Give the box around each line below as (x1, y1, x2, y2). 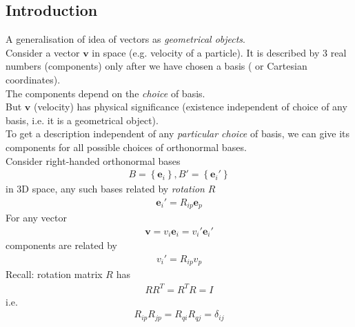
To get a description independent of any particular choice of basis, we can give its (6, 126, 350, 141)
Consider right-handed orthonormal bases (6, 153, 181, 168)
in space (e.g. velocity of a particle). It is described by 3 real (92, 45, 347, 59)
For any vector (6, 210, 67, 225)
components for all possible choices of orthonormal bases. (6, 139, 247, 154)
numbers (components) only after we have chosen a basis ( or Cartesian (6, 59, 307, 73)
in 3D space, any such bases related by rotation (6, 181, 205, 196)
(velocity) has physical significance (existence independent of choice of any (33, 99, 347, 114)
